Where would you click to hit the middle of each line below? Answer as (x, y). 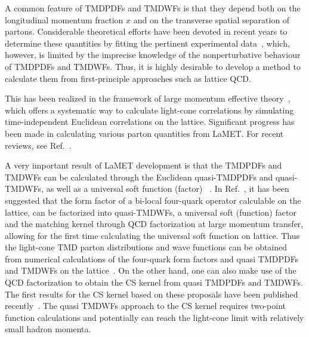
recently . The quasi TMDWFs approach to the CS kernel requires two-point (145, 306)
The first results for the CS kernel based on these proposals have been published (152, 294)
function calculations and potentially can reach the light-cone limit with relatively (154, 317)
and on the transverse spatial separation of (211, 19)
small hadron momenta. (48, 329)
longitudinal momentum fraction (64, 19)
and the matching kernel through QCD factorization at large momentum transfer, (154, 224)
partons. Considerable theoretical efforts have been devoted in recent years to (146, 31)
